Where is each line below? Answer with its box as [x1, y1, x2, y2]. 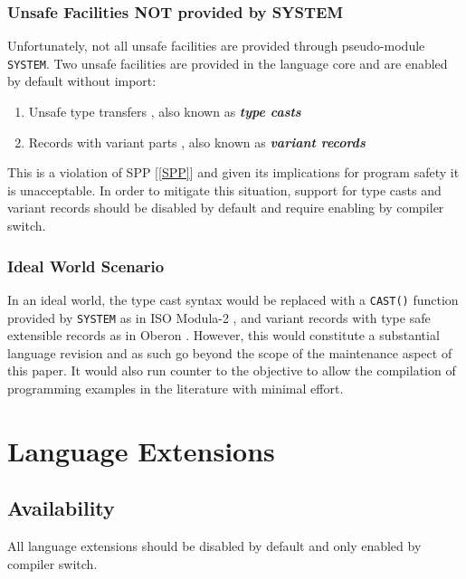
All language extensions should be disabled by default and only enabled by [7, 536, 422, 555]
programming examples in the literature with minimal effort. [7, 378, 344, 397]
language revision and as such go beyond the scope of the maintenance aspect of [7, 343, 452, 362]
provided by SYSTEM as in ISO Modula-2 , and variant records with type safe [7, 308, 431, 327]
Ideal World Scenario [7, 254, 165, 277]
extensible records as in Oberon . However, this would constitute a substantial [7, 326, 440, 345]
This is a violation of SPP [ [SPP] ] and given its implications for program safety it [7, 163, 460, 182]
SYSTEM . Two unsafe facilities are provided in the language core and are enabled [7, 53, 448, 72]
